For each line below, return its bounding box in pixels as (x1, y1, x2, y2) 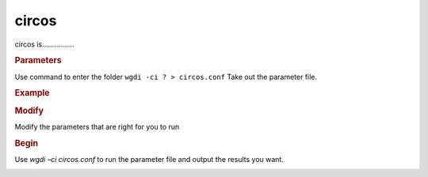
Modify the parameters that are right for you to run (14, 122, 180, 131)
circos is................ (14, 40, 75, 49)
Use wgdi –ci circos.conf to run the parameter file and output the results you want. (14, 154, 285, 164)
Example (14, 88, 51, 99)
